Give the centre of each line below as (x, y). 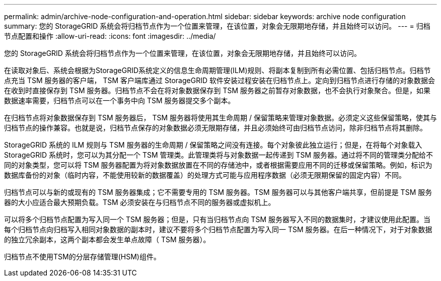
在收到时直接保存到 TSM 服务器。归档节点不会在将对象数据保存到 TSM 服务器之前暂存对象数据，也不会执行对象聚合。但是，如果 (217, 90)
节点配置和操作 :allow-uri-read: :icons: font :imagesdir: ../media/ (110, 36)
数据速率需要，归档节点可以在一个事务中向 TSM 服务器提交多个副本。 (120, 100)
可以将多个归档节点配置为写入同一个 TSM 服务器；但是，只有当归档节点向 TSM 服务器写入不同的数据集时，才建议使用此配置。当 (217, 219)
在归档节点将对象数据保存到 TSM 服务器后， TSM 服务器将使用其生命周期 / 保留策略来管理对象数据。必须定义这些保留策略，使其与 (220, 118)
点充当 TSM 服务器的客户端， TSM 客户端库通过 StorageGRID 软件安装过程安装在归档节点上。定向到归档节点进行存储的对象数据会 (219, 80)
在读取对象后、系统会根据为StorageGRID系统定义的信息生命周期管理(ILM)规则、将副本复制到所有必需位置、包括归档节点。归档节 (217, 70)
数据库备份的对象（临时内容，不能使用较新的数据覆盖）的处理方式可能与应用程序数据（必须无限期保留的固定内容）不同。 (205, 175)
